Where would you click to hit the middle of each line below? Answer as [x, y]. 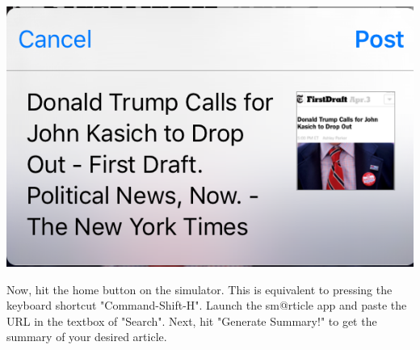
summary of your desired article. [87, 337]
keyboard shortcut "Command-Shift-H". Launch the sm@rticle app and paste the [207, 305]
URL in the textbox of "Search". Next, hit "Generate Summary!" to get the [192, 320]
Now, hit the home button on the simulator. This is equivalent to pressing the [199, 289]
